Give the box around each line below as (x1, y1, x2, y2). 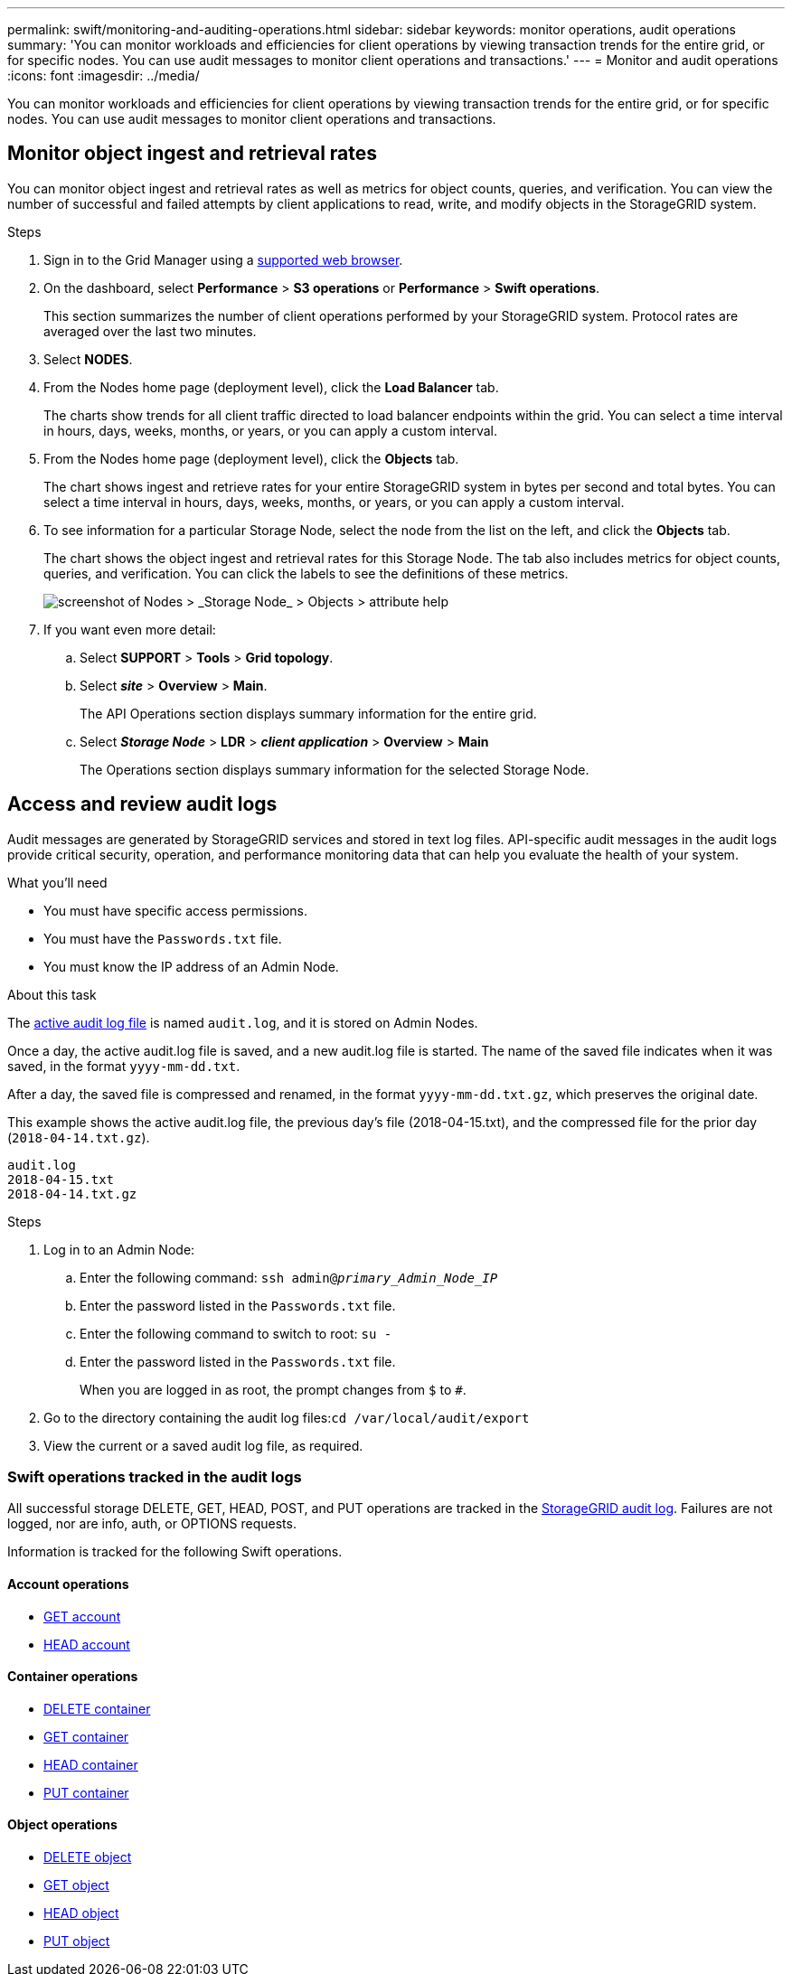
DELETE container (43, 1700, 151, 1716)
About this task (7, 986, 97, 1002)
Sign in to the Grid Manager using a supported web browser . (43, 251, 403, 268)
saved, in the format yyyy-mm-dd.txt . (7, 1057, 240, 1074)
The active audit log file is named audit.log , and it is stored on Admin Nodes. (7, 1014, 478, 1030)
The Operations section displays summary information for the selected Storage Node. (80, 761, 589, 777)
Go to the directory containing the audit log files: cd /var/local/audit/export (43, 1409, 530, 1425)
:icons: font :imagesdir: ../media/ (7, 68, 200, 83)
